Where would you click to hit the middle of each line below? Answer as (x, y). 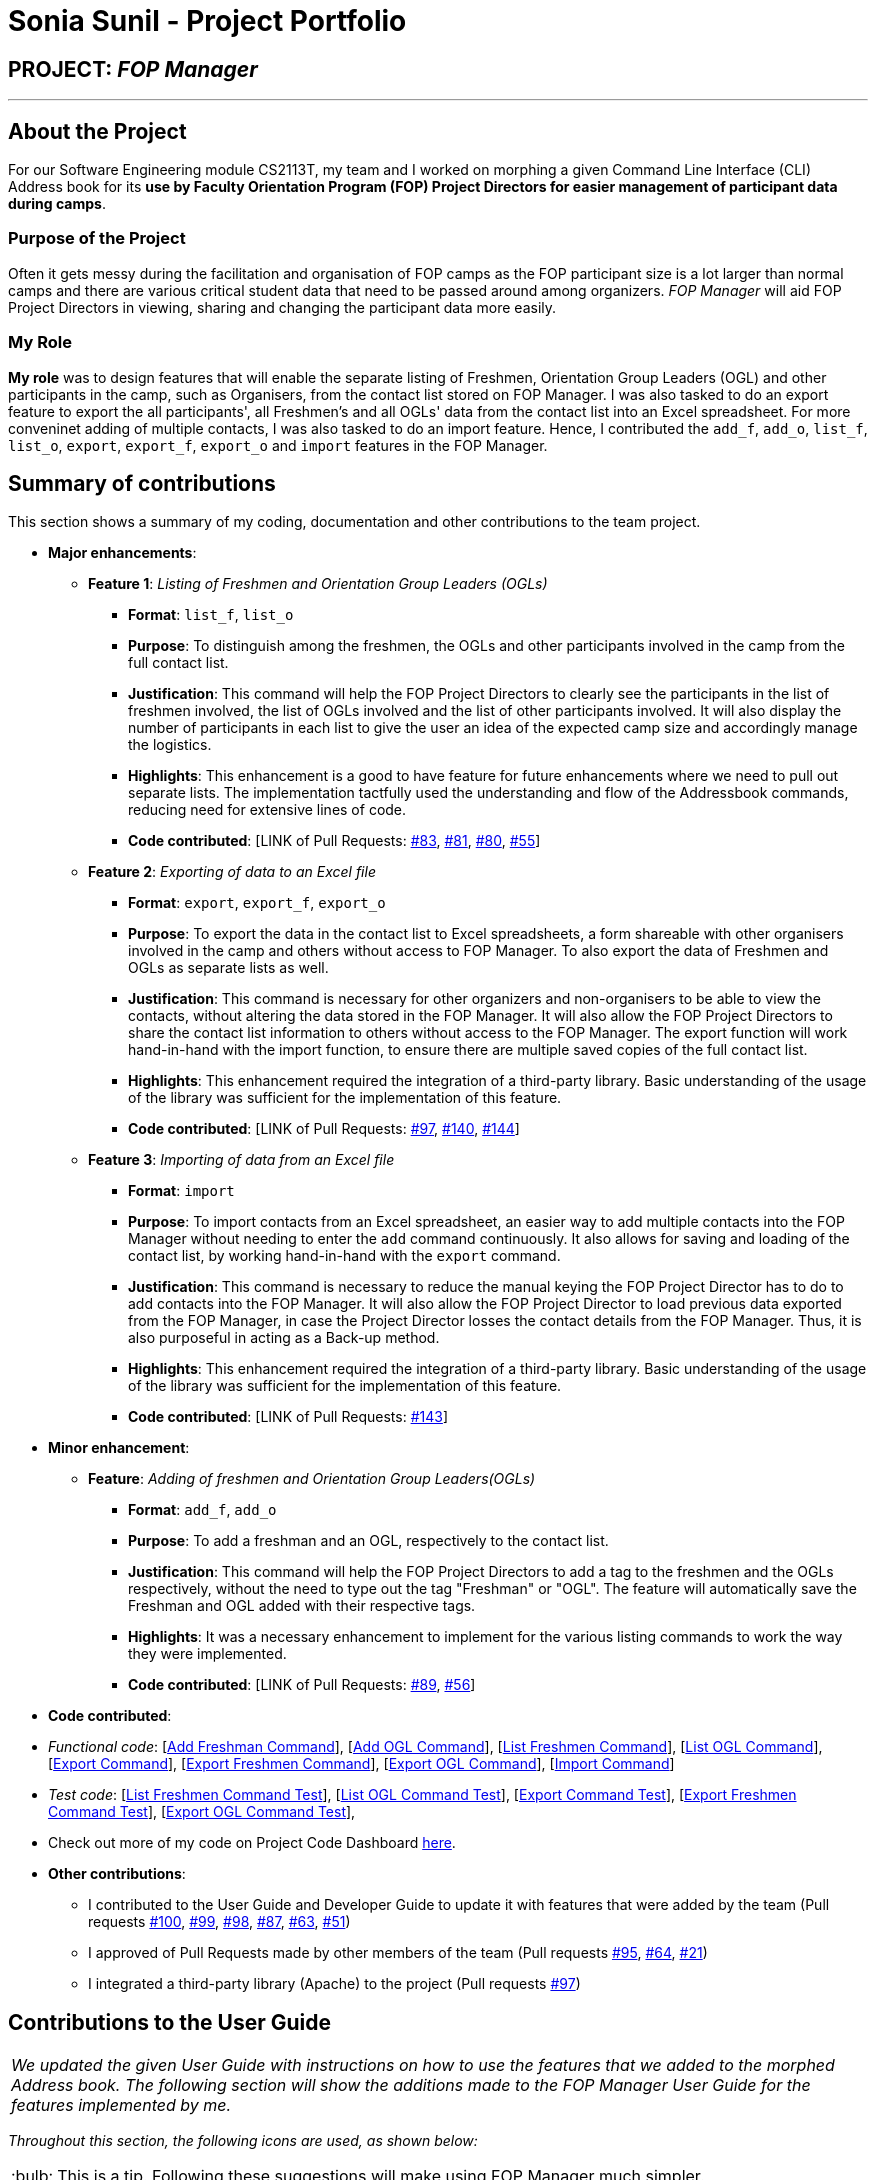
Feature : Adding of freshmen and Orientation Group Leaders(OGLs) (312, 1479)
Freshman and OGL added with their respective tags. (302, 1606)
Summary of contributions (142, 483)
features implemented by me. (121, 2105)
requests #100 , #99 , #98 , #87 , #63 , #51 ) (219, 1922)
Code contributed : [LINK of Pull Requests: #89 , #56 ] (302, 1685)
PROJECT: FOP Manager (133, 69)
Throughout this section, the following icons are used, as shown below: (243, 2141)
